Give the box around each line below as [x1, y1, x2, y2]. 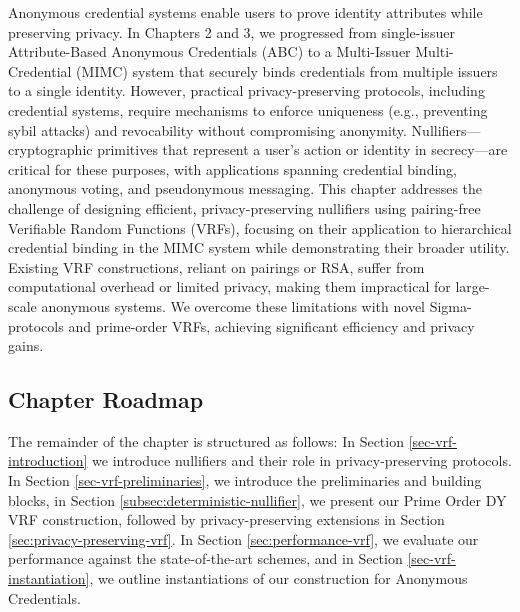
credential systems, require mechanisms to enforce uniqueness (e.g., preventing [8, 99, 488, 120]
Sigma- [429, 295, 472, 316]
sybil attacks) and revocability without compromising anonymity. [8, 119, 407, 140]
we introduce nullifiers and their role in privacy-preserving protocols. [92, 450, 512, 471]
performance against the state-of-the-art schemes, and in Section [8, 548, 403, 569]
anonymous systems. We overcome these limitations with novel [41, 295, 426, 316]
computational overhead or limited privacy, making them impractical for [8, 276, 451, 297]
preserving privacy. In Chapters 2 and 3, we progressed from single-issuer [8, 21, 455, 42]
